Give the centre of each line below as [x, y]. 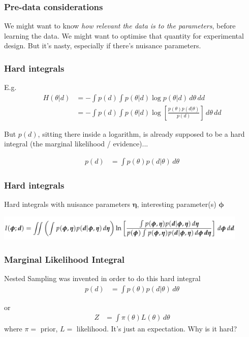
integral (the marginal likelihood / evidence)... [76, 144]
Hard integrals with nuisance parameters [67, 204]
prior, [49, 329]
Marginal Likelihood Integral [65, 259]
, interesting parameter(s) [177, 204]
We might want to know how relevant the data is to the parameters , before [120, 26]
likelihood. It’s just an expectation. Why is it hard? [157, 329]
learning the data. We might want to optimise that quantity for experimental [124, 35]
